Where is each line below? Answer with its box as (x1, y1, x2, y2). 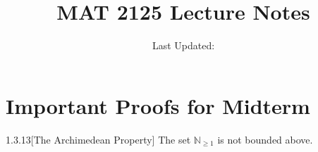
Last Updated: (152, 38, 215, 53)
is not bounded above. (217, 132, 313, 146)
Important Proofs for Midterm (6, 91, 310, 120)
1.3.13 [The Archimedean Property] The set (6, 132, 191, 146)
